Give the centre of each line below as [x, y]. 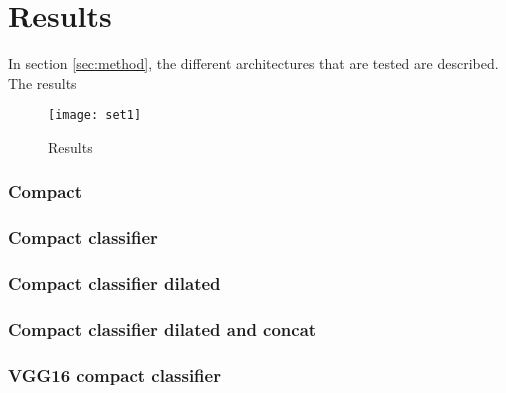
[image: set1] [95, 115]
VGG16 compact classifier [114, 374]
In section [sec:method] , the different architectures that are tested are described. [253, 63]
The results [42, 82]
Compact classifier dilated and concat [162, 329]
